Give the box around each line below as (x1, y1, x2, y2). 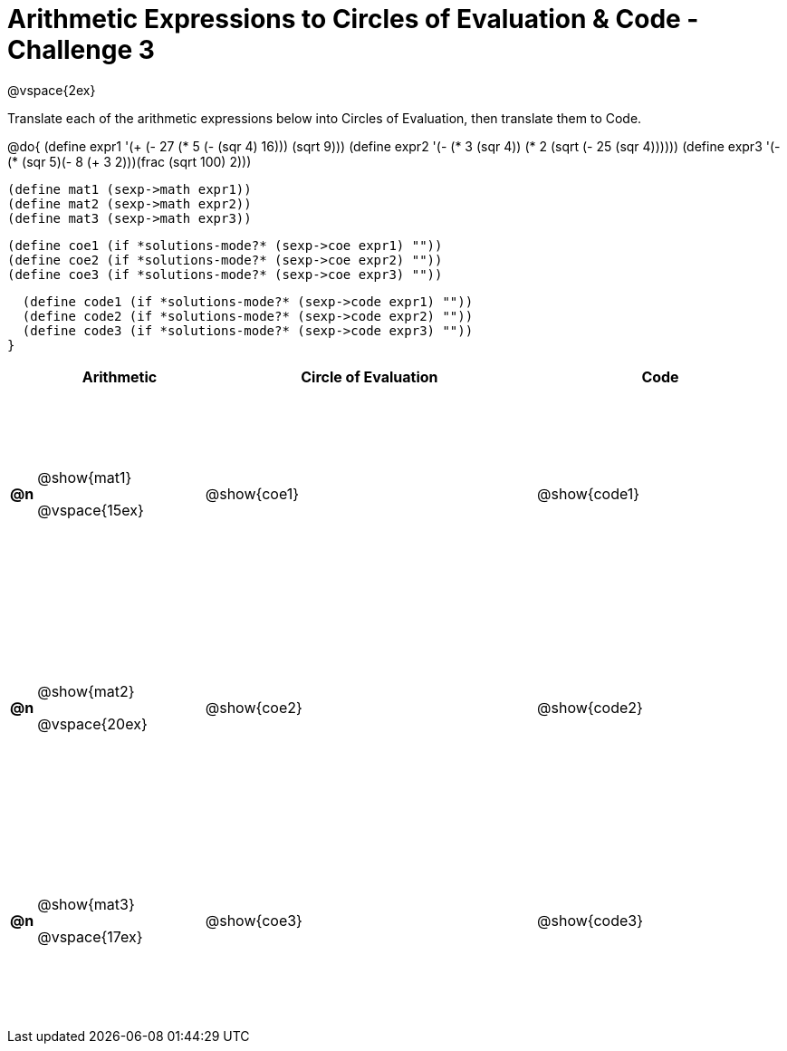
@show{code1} (537, 485, 640, 504)
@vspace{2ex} (7, 82, 96, 98)
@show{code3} (537, 911, 643, 930)
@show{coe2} (205, 698, 302, 717)
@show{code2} (537, 698, 643, 717)
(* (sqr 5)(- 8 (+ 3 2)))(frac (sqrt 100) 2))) (7, 153, 252, 169)
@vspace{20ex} (37, 714, 148, 733)
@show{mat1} (37, 468, 132, 487)
